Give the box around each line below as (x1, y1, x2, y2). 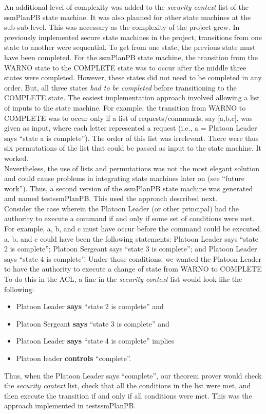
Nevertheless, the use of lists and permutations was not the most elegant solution (4, 163, 259, 173)
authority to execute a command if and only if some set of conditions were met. (4, 213, 255, 224)
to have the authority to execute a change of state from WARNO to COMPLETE (4, 263, 262, 274)
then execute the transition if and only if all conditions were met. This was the (4, 390, 252, 401)
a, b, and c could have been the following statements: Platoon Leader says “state (4, 233, 259, 244)
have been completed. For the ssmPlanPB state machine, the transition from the (4, 51, 258, 62)
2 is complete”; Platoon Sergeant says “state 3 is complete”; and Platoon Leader (4, 243, 257, 254)
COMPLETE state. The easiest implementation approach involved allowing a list (4, 92, 260, 103)
